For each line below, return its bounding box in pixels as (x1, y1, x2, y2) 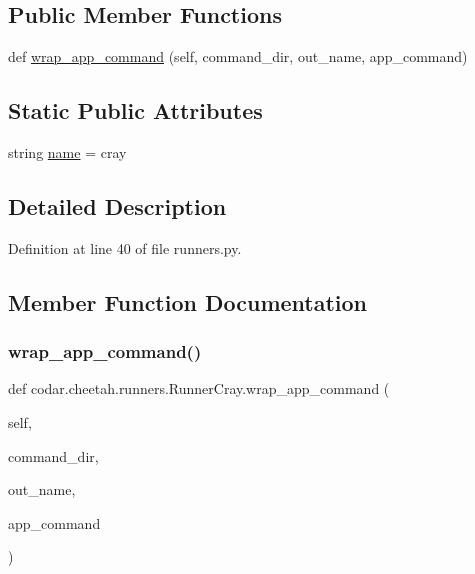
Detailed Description (8, 190, 227, 221)
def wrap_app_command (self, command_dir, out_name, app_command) (8, 46, 468, 67)
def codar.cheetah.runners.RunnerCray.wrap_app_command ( (8, 378, 390, 399)
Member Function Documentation (8, 286, 368, 317)
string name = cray (8, 142, 127, 162)
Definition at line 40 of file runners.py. (8, 237, 242, 258)
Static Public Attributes (8, 95, 263, 126)
